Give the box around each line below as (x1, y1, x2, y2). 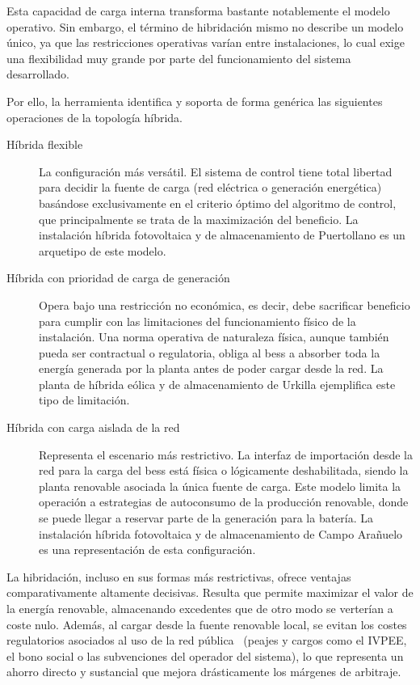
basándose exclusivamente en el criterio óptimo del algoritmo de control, (39, 194, 397, 211)
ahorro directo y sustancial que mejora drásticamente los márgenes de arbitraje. (6, 663, 401, 680)
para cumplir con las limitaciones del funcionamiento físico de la (39, 312, 356, 329)
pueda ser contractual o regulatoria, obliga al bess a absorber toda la (39, 344, 380, 361)
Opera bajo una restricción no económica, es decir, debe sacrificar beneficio (39, 296, 410, 313)
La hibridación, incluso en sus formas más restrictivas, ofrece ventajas (6, 568, 351, 585)
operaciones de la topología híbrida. (6, 108, 183, 125)
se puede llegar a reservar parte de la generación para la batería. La (39, 510, 374, 526)
